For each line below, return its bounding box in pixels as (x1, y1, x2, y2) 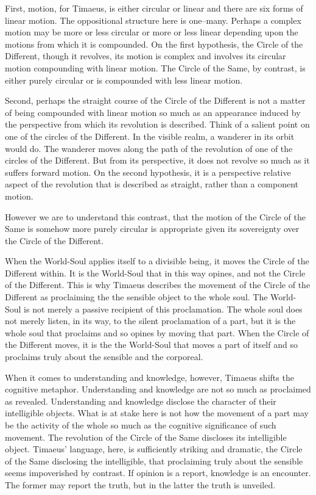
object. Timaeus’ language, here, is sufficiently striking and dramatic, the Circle (5, 443, 303, 455)
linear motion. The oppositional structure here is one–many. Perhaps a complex (5, 13, 301, 26)
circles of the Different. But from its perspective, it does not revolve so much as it (5, 154, 310, 167)
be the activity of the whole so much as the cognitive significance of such (5, 419, 276, 431)
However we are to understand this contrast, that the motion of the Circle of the (5, 210, 306, 223)
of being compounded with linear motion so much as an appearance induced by (5, 106, 301, 118)
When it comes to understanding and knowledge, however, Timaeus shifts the (5, 370, 294, 383)
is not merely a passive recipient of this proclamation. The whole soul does (24, 302, 303, 315)
